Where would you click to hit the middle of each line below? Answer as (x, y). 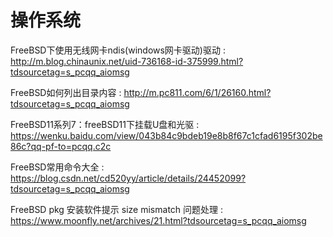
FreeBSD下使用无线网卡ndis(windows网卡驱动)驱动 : (118, 50)
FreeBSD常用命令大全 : (57, 167)
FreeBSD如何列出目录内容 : (66, 92)
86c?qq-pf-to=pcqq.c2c (61, 146)
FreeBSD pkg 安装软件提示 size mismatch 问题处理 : (117, 209)
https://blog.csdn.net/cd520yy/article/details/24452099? (128, 178)
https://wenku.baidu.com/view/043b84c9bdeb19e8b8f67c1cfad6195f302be (166, 135)
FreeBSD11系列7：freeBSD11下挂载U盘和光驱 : (105, 124)
